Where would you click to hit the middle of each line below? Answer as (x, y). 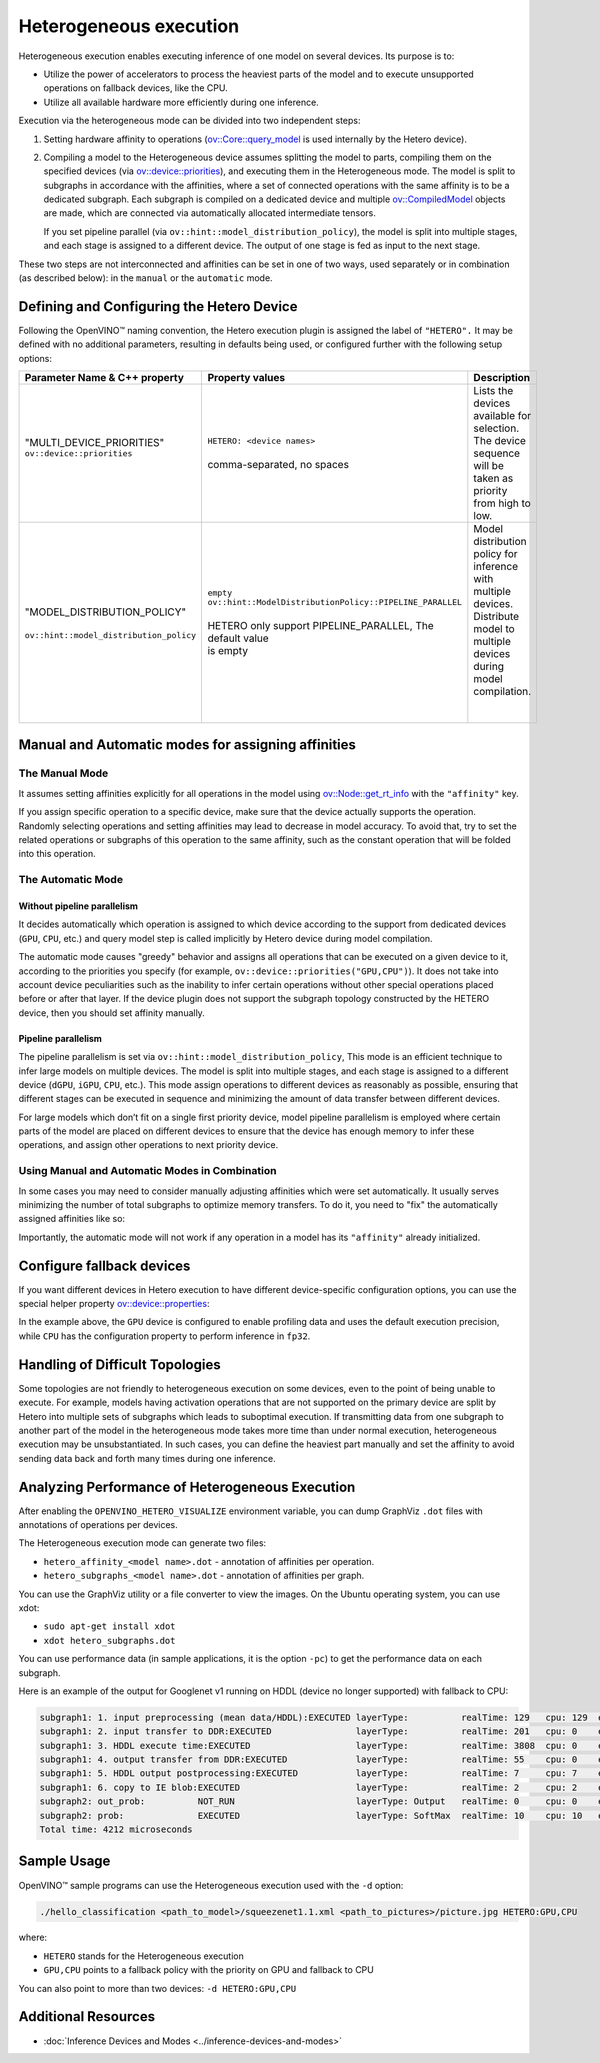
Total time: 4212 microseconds (116, 1829)
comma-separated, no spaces (278, 464)
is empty (228, 651)
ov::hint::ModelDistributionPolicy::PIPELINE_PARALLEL (335, 602)
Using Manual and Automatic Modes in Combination (147, 1171)
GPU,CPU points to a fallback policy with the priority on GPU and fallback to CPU (208, 1970)
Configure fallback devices (104, 1265)
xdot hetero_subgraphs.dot (109, 1640)
